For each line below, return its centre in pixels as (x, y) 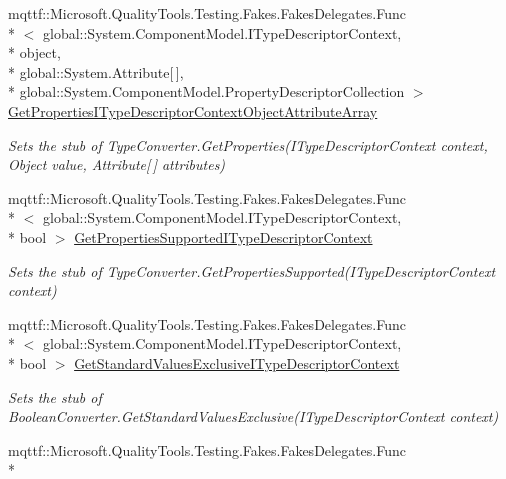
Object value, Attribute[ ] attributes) (117, 164)
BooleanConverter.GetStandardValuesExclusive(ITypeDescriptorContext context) (253, 416)
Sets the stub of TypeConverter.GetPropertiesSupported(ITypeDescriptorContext (252, 270)
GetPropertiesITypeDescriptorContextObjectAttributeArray (193, 110)
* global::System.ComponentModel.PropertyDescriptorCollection (206, 91)
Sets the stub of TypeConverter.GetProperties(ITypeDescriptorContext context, (248, 144)
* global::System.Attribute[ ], (96, 71)
